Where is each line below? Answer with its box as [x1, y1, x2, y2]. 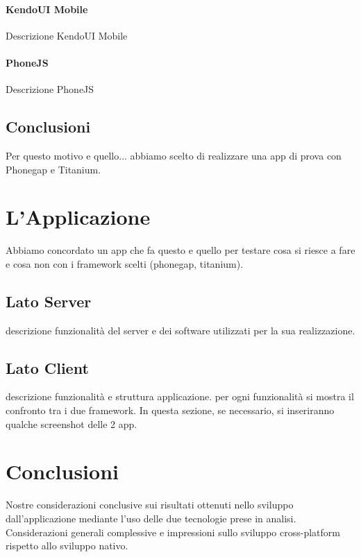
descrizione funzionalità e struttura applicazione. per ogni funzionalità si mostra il [6, 389, 354, 404]
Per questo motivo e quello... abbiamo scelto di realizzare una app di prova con [6, 148, 342, 162]
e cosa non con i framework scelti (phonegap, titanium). [6, 256, 244, 271]
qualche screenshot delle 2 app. [6, 416, 137, 431]
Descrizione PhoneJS [6, 82, 94, 96]
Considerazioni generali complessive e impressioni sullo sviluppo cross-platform [6, 524, 340, 539]
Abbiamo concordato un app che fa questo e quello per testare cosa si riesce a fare [6, 243, 355, 257]
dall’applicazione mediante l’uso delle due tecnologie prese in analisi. [6, 511, 296, 525]
